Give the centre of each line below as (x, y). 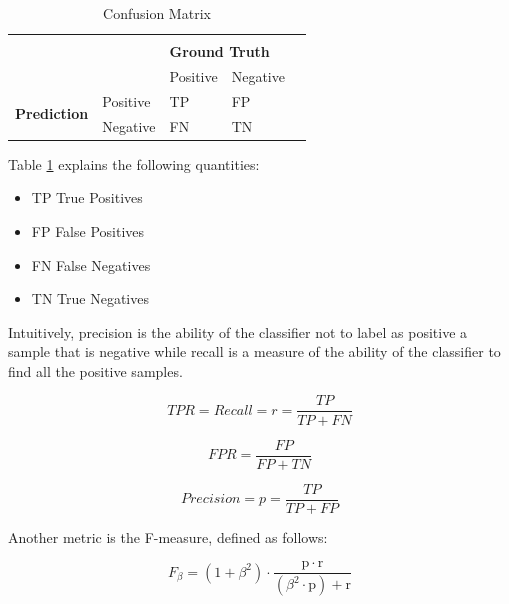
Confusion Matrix (157, 13)
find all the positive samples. (95, 370)
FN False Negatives (91, 264)
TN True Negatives (90, 298)
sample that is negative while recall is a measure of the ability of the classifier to (254, 351)
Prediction (52, 113)
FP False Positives (88, 230)
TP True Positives (87, 197)
